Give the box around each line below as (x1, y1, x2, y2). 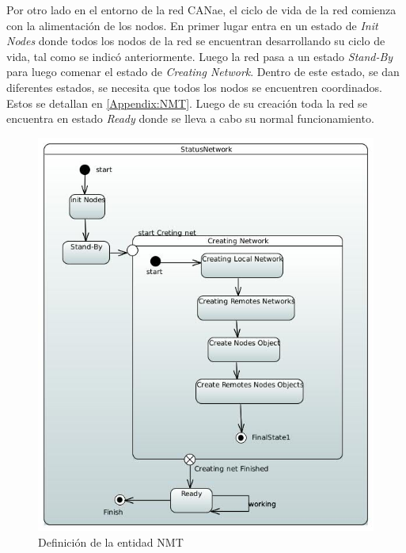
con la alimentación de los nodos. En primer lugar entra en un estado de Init (6, 17, 378, 33)
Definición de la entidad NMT (38, 533, 184, 550)
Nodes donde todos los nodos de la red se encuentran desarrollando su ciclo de (6, 32, 385, 49)
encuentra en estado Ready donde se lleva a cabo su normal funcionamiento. (6, 110, 374, 127)
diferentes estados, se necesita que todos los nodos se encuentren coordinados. (6, 78, 382, 95)
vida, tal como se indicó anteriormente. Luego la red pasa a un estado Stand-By (6, 48, 393, 64)
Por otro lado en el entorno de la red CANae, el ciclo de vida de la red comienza (6, 2, 397, 17)
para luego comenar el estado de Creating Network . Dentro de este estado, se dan (6, 63, 400, 80)
